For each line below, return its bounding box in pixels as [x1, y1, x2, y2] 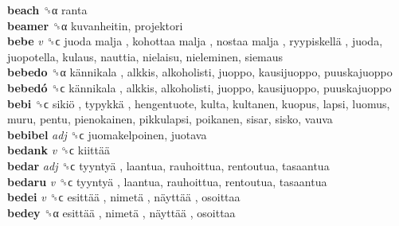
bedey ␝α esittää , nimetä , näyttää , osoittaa [7, 204, 236, 220]
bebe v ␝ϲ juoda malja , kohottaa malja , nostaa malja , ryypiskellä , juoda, [7, 33, 383, 49]
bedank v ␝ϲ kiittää [7, 142, 110, 158]
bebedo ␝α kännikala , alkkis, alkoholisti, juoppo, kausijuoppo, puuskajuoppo [7, 64, 393, 80]
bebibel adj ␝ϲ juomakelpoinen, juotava [7, 126, 207, 142]
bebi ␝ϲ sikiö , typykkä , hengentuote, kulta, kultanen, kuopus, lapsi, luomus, [7, 95, 390, 111]
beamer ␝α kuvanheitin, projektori [7, 17, 183, 33]
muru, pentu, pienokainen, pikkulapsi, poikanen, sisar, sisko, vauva [7, 111, 333, 127]
